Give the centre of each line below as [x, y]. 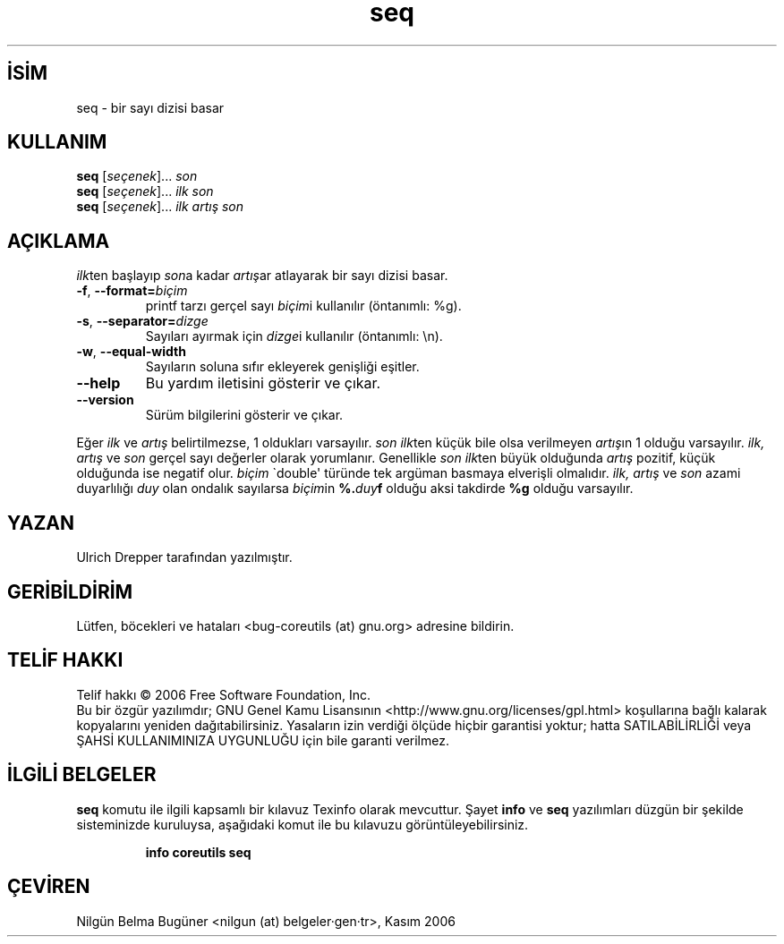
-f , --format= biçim [132, 291]
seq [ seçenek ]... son [137, 176]
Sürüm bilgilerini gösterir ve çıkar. [244, 415]
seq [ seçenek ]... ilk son [145, 191]
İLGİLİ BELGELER [82, 775]
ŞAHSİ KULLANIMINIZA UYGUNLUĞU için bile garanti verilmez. [263, 740]
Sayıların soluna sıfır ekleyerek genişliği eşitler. [282, 367]
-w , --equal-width [131, 352]
